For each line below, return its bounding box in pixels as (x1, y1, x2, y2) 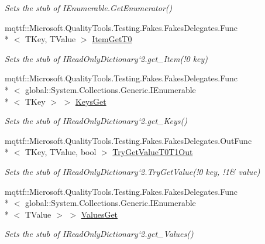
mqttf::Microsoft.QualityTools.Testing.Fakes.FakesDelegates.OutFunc (5, 134, 252, 146)
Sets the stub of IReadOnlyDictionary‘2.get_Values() (5, 228, 194, 240)
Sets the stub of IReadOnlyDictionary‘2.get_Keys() (5, 115, 187, 127)
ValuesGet (81, 208, 118, 220)
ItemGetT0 (92, 33, 132, 45)
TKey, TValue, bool (25, 146, 97, 158)
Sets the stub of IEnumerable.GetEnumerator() (5, 2, 173, 13)
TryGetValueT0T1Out (112, 146, 193, 158)
